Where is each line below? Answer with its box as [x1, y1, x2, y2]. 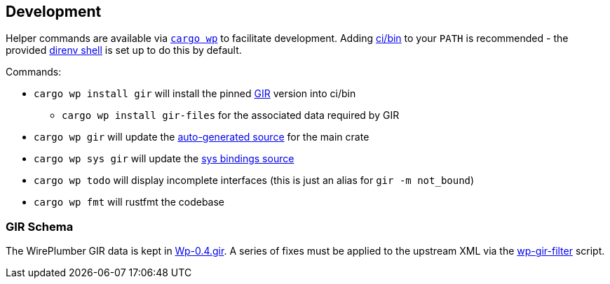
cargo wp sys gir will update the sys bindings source [34, 152, 294, 165]
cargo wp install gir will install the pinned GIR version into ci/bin [34, 87, 356, 100]
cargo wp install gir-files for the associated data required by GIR [62, 109, 400, 122]
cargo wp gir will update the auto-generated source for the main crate [34, 131, 370, 143]
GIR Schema [6, 219, 74, 234]
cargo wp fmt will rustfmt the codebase [34, 196, 225, 208]
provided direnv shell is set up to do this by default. [6, 44, 242, 57]
